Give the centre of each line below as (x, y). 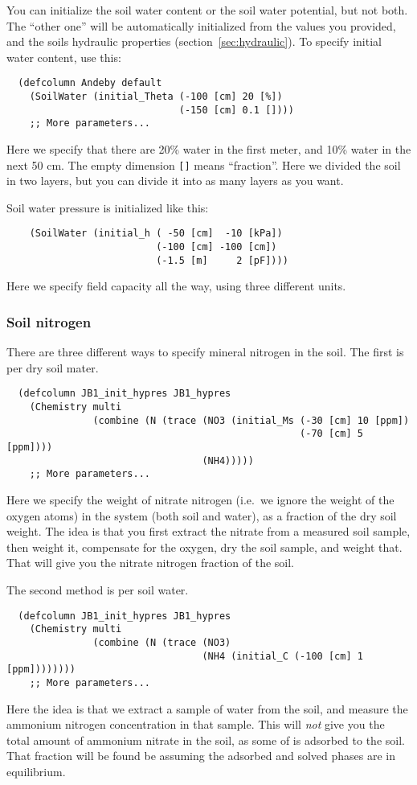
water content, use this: (64, 57)
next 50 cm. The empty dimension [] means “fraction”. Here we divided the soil (204, 164)
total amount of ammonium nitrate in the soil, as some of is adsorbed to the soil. (206, 740)
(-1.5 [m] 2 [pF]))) (222, 260)
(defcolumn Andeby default (90, 83)
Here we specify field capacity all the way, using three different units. (176, 286)
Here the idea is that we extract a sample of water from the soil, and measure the (207, 708)
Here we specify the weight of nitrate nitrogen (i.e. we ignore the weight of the (200, 499)
